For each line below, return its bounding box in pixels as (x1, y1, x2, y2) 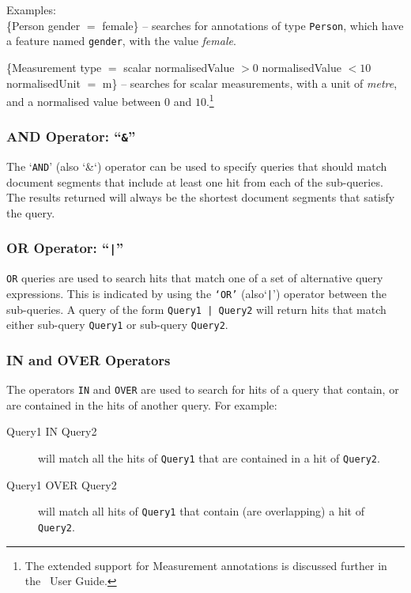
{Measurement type (6, 59, 102, 75)
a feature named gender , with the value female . (6, 32, 236, 49)
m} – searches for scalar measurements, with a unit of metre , (102, 74, 398, 91)
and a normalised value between (6, 93, 161, 109)
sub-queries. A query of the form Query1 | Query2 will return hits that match (6, 300, 386, 317)
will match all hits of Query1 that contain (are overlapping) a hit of (38, 503, 364, 519)
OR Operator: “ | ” (6, 238, 124, 258)
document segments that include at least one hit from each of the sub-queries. (6, 173, 383, 190)
